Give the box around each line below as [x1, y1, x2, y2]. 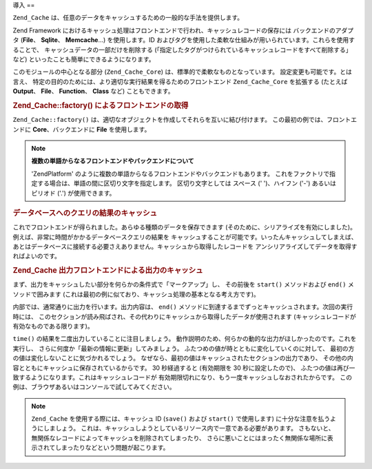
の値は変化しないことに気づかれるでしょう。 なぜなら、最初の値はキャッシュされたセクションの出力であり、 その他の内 [12, 354, 354, 362]
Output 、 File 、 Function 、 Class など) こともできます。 [12, 87, 174, 96]
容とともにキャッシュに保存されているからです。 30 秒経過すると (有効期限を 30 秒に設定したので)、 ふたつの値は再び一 [12, 364, 355, 372]
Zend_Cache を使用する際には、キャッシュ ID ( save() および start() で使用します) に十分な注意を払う [31, 415, 331, 423]
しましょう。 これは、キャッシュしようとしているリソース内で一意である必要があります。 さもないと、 [43, 424, 335, 432]
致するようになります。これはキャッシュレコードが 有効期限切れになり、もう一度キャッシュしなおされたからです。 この [12, 373, 353, 382]
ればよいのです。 [12, 252, 61, 260]
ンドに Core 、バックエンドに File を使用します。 [12, 125, 151, 134]
